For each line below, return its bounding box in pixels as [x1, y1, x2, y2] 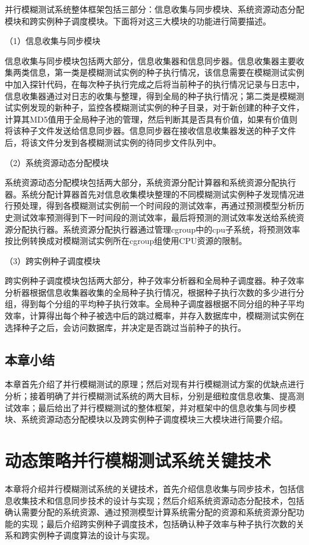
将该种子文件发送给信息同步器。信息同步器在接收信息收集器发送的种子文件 [5, 124, 296, 137]
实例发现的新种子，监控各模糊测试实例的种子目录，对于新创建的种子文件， [12, 101, 304, 114]
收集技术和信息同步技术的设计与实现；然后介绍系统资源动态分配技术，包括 [12, 494, 304, 506]
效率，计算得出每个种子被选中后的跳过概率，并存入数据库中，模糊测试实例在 [5, 309, 304, 322]
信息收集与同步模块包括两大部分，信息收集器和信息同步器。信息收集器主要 [5, 54, 296, 67]
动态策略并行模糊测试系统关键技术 [5, 448, 272, 472]
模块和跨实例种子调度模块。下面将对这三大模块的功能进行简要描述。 [5, 14, 271, 27]
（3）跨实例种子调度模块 [5, 254, 100, 267]
